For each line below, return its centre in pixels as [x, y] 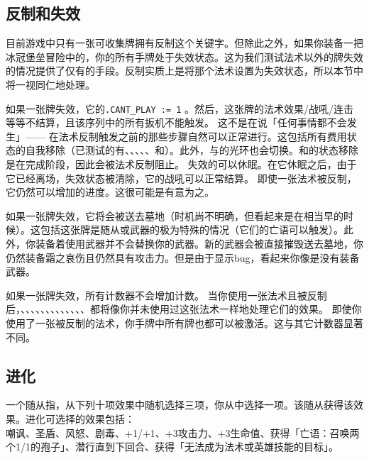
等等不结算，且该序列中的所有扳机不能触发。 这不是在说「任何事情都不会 [176, 122]
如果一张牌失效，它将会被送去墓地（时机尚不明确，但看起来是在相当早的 [175, 215]
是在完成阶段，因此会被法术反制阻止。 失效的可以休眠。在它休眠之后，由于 [181, 164]
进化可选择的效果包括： [80, 418]
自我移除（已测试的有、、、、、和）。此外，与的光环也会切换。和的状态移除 [192, 150]
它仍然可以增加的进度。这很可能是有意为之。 [110, 192]
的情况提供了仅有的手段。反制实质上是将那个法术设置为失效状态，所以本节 [180, 71]
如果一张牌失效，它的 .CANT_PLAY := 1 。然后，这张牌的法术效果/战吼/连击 [180, 108]
